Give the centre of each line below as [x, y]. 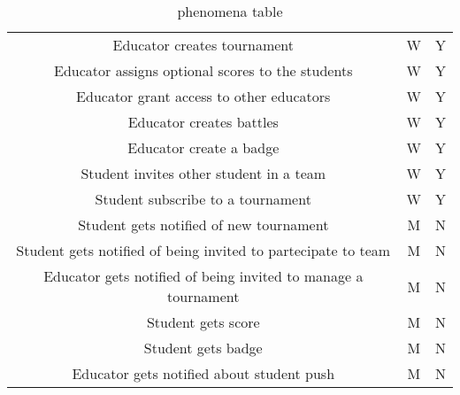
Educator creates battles [203, 122]
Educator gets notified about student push [203, 373]
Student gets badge [203, 348]
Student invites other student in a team [203, 173]
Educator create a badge [203, 147]
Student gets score [203, 322]
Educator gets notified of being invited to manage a [203, 276]
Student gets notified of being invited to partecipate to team [203, 250]
